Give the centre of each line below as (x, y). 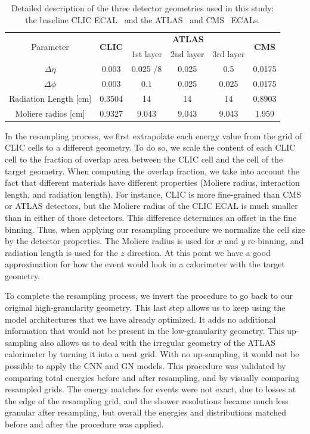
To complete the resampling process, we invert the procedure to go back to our (149, 296)
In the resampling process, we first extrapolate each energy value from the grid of (154, 135)
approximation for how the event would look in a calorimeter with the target (145, 264)
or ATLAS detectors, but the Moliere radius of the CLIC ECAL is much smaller (151, 206)
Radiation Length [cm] (50, 98)
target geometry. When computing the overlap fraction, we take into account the (152, 171)
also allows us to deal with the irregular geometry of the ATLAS (158, 342)
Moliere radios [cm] (50, 113)
